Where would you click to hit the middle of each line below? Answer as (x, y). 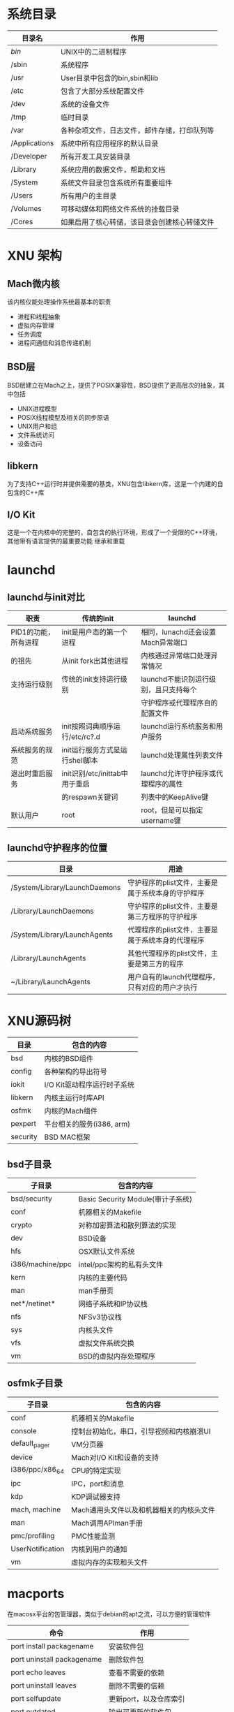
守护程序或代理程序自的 (179, 703)
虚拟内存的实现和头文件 (109, 1562)
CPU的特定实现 (96, 1470)
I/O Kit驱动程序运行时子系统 (89, 1085)
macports (36, 1594)
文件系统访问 (36, 434)
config (21, 1071)
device (22, 1457)
